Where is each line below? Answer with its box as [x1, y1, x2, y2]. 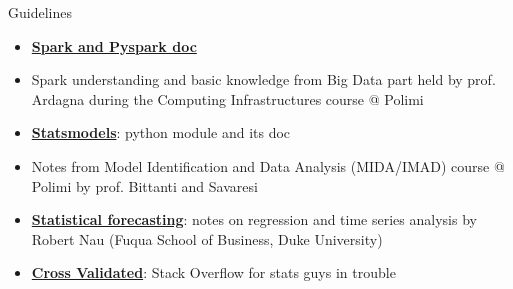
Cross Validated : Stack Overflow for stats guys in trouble [31, 262, 396, 283]
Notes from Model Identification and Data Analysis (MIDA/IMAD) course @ [31, 155, 505, 176]
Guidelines [8, 2, 72, 22]
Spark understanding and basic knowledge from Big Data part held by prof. [31, 69, 496, 90]
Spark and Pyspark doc [31, 35, 197, 56]
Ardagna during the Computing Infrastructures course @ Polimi [31, 88, 424, 109]
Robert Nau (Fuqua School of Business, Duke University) [31, 228, 383, 249]
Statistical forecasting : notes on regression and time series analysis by [31, 209, 477, 230]
